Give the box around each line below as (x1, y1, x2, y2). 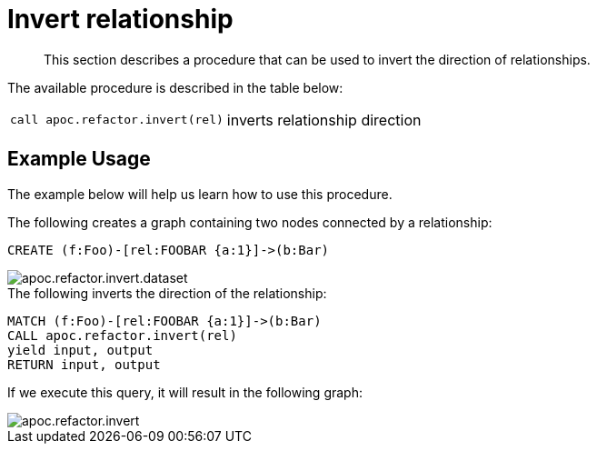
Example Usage (7, 147, 151, 171)
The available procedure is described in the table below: (7, 79, 343, 95)
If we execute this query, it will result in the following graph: (7, 384, 363, 400)
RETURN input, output (7, 356, 161, 372)
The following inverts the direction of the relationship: (7, 285, 327, 301)
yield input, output (7, 342, 154, 357)
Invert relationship (7, 4, 234, 35)
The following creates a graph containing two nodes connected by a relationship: (7, 214, 493, 230)
